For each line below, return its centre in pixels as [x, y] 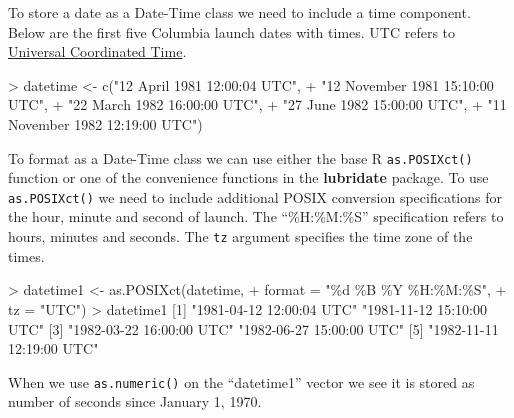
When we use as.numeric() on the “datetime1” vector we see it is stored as [241, 381]
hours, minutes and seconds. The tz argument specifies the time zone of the [240, 236]
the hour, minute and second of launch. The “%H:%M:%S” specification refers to [256, 216]
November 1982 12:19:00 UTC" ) [105, 123]
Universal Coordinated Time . [97, 51]
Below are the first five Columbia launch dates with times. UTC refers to [232, 31]
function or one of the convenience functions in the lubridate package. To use [248, 177]
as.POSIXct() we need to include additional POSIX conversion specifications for [255, 196]
